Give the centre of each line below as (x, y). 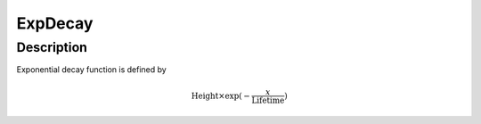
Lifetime (268, 100)
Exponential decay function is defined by (91, 70)
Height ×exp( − (221, 95)
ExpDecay (55, 23)
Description (52, 47)
